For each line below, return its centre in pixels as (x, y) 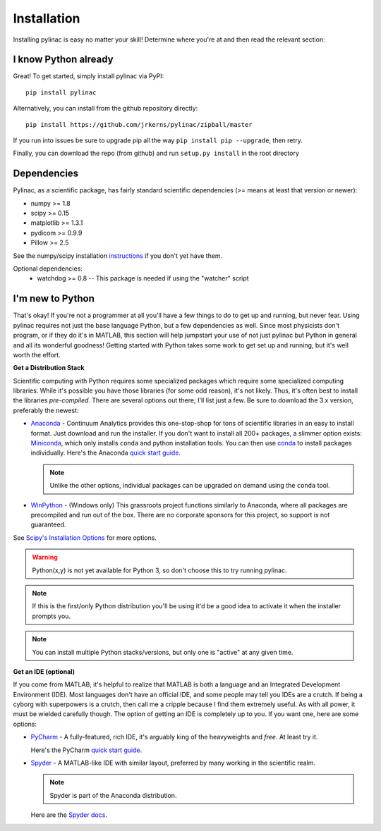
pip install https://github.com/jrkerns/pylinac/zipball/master (139, 124)
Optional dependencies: (48, 269)
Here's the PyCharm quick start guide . (86, 750)
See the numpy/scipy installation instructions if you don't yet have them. (118, 256)
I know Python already (63, 60)
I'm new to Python (54, 298)
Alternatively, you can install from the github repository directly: (105, 109)
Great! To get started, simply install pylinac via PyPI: (89, 76)
